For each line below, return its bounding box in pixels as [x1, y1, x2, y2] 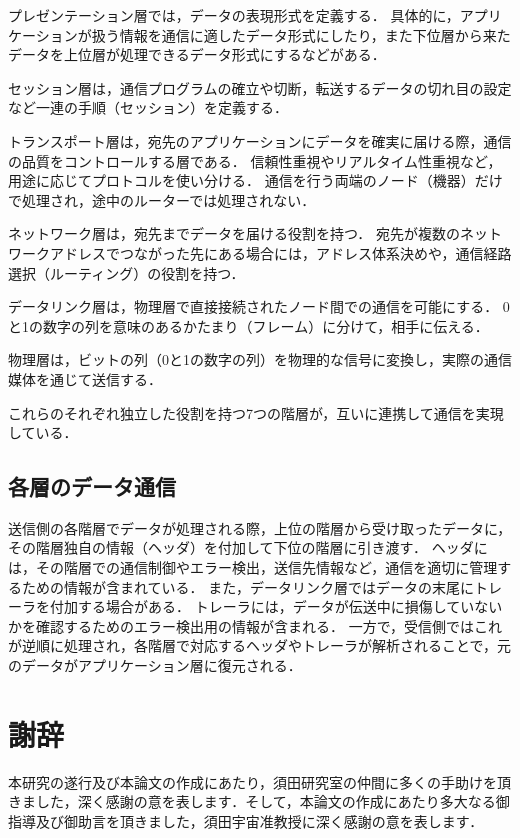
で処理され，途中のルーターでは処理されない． [8, 189, 316, 210]
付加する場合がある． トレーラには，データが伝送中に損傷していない [49, 596, 503, 617]
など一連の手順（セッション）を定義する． [8, 97, 288, 118]
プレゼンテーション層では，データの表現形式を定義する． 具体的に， [8, 5, 460, 25]
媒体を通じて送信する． [8, 368, 162, 389]
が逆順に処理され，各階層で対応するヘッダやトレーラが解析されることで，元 [8, 635, 512, 656]
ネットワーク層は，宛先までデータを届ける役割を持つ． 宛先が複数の [8, 223, 460, 244]
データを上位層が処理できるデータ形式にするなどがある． [8, 44, 386, 65]
